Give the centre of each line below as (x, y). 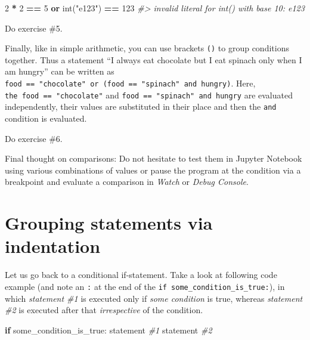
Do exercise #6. (34, 138)
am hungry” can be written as (60, 71)
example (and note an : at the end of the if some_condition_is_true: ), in (145, 286)
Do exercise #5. (34, 28)
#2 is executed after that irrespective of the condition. (104, 310)
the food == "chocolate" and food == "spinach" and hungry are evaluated (149, 95)
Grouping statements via (109, 223)
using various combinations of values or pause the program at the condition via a (153, 170)
